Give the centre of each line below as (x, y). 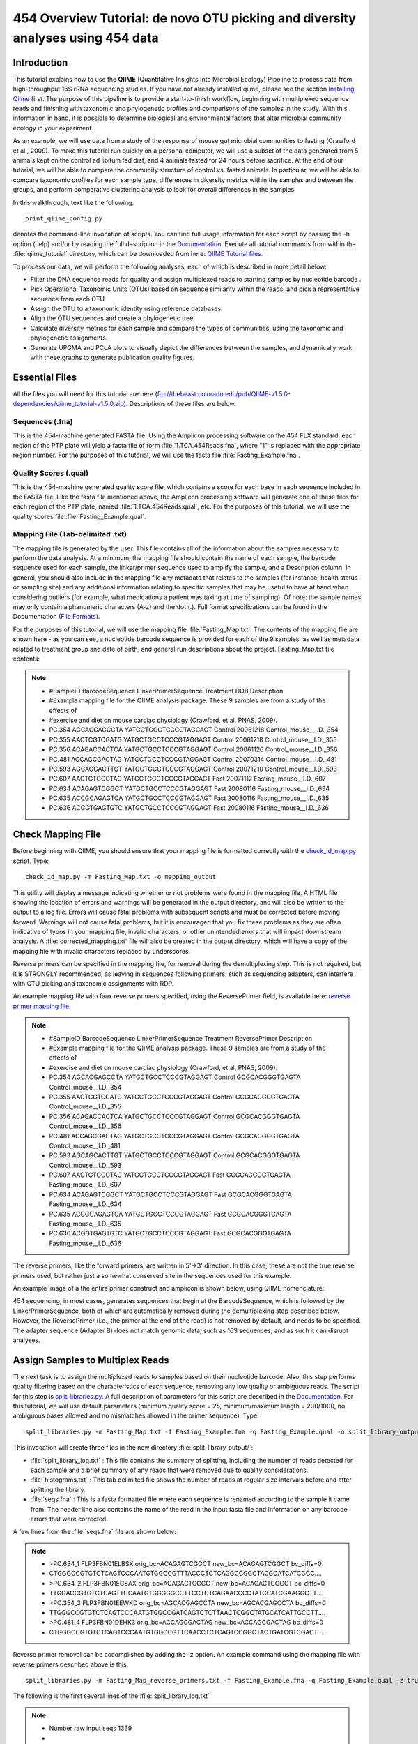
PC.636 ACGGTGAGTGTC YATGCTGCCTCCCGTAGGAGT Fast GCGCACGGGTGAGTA (170, 1233)
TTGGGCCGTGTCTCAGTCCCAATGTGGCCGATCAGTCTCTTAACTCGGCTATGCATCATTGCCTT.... (187, 1613)
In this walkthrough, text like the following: (73, 202)
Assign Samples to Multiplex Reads (91, 1360)
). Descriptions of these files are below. (180, 404)
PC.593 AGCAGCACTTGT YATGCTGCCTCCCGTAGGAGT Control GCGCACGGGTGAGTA (175, 1155)
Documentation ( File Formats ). (56, 617)
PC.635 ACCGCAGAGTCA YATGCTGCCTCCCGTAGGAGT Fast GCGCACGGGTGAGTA (170, 1214)
